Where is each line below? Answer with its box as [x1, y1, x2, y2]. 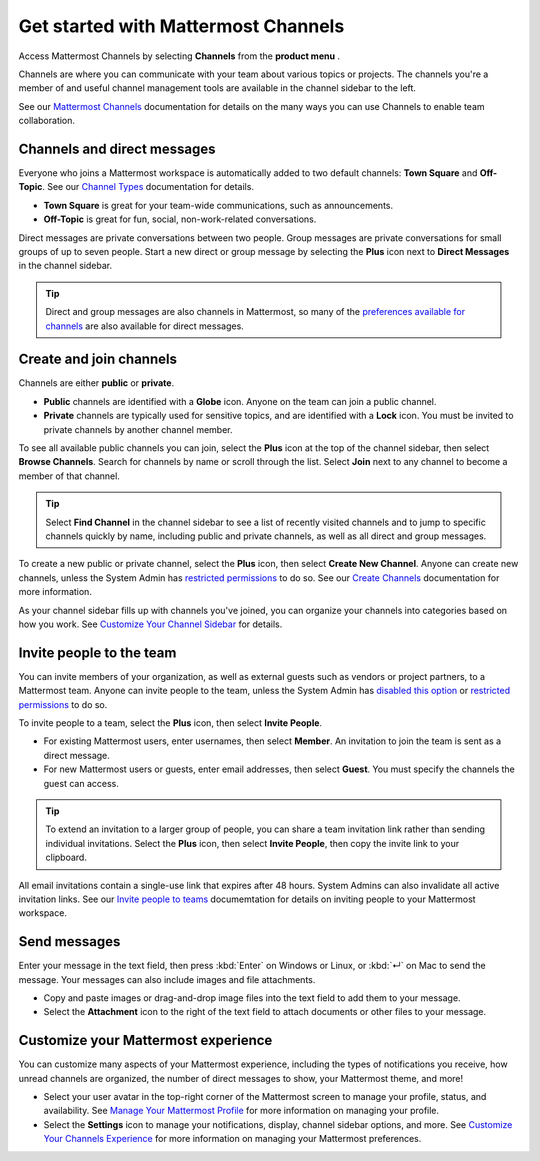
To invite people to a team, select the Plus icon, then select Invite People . [18, 716, 323, 729]
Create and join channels [18, 351, 177, 368]
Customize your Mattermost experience [18, 1032, 273, 1049]
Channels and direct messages [18, 140, 216, 157]
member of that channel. [18, 470, 120, 482]
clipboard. [45, 851, 87, 864]
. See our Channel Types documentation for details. [41, 181, 255, 193]
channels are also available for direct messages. [45, 320, 244, 332]
